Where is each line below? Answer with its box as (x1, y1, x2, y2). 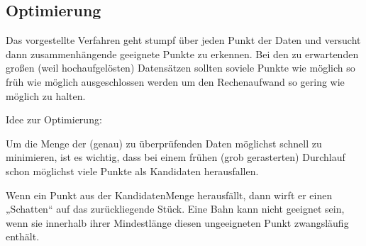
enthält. (6, 229, 40, 244)
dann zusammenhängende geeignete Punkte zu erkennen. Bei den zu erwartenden (6, 46, 359, 61)
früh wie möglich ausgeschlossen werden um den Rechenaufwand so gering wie (6, 74, 345, 89)
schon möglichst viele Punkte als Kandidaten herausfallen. (6, 163, 259, 178)
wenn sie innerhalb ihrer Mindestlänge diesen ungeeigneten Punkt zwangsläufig (6, 215, 349, 230)
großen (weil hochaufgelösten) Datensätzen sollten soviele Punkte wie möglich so (6, 60, 355, 75)
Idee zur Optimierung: (6, 112, 102, 127)
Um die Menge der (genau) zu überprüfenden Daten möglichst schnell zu (6, 135, 322, 150)
